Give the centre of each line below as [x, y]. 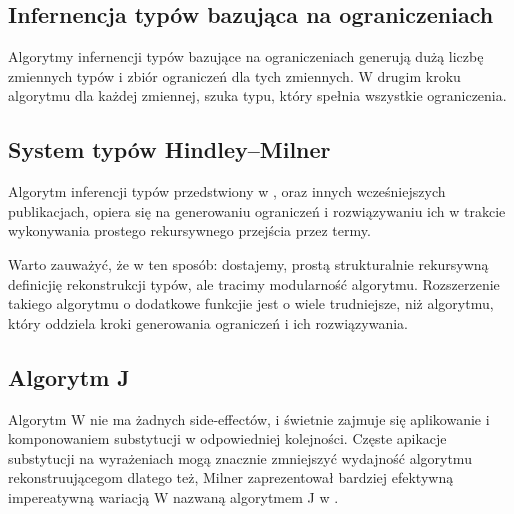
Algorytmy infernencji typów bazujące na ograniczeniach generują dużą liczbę [246, 56]
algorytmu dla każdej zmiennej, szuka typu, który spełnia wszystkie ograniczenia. [257, 95]
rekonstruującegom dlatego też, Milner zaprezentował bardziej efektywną [231, 477]
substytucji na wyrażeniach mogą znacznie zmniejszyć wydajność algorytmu [240, 457]
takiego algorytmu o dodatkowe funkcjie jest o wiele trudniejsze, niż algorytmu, [251, 303]
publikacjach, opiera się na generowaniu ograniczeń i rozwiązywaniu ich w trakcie [257, 210]
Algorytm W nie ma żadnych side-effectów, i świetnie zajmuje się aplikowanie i [249, 418]
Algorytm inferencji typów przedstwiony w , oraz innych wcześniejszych [227, 191]
